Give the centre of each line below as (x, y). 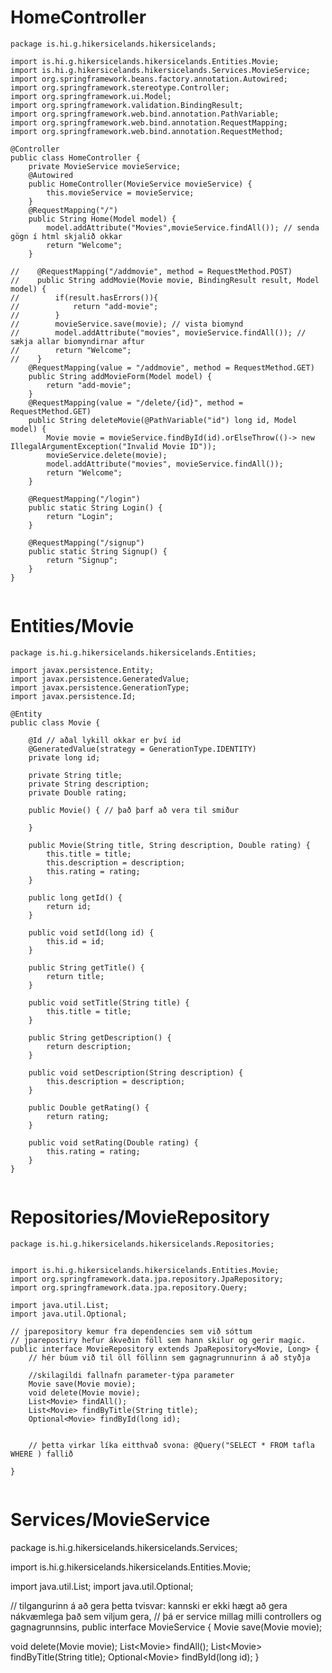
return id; (69, 906)
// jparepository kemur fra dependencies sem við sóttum (131, 1331)
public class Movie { (55, 722)
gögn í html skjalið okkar (66, 236)
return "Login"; (80, 516)
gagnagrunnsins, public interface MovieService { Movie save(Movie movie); (166, 1627)
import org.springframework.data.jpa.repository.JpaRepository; (147, 1279)
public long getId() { (75, 897)
